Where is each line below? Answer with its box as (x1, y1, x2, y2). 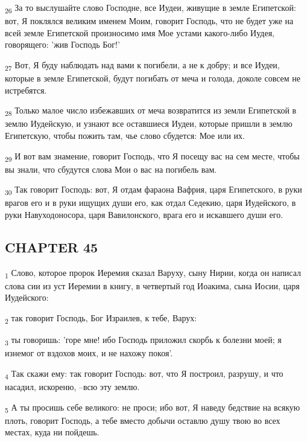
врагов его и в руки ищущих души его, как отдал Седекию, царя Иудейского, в (5, 196, 296, 209)
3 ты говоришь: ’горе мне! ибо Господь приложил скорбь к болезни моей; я (5, 333, 282, 347)
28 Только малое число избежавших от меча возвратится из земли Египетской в (5, 104, 297, 118)
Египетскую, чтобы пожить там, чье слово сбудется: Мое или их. (5, 129, 245, 141)
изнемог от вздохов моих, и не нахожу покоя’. (5, 347, 173, 359)
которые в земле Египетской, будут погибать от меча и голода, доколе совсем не (5, 72, 301, 85)
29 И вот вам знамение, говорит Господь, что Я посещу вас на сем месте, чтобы (5, 149, 300, 164)
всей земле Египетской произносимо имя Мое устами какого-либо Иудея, (5, 26, 275, 39)
